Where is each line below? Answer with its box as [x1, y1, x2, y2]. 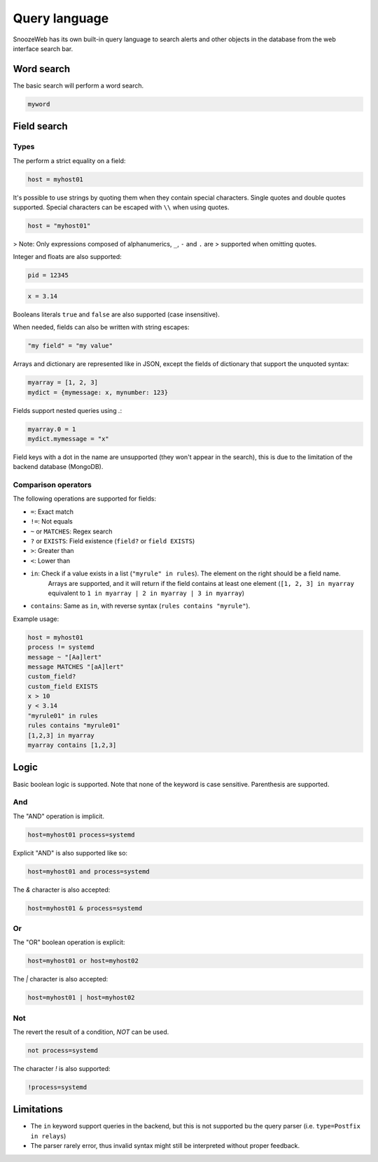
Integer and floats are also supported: [13, 253, 122, 261]
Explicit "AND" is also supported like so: [13, 848, 128, 857]
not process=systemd [27, 1046, 98, 1054]
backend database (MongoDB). [13, 463, 104, 471]
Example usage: [13, 615, 59, 623]
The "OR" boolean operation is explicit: [13, 938, 125, 946]
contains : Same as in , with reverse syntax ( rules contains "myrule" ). [30, 602, 251, 610]
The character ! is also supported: [13, 1064, 111, 1072]
